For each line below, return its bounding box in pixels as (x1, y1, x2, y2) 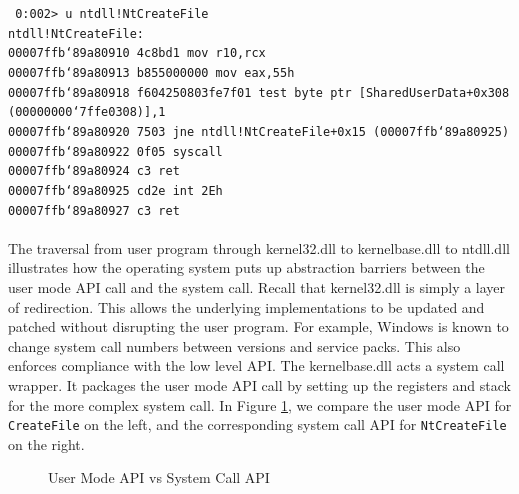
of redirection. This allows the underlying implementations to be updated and (8, 296, 485, 317)
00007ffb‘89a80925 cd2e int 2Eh (8, 183, 223, 198)
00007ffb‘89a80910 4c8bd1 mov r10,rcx (8, 46, 266, 61)
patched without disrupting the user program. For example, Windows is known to (8, 316, 509, 337)
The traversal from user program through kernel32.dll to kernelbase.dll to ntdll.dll (8, 237, 510, 258)
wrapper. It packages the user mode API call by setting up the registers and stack (8, 374, 511, 395)
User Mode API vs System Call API (48, 467, 270, 488)
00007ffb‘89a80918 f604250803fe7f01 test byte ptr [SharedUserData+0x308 (8, 85, 510, 100)
